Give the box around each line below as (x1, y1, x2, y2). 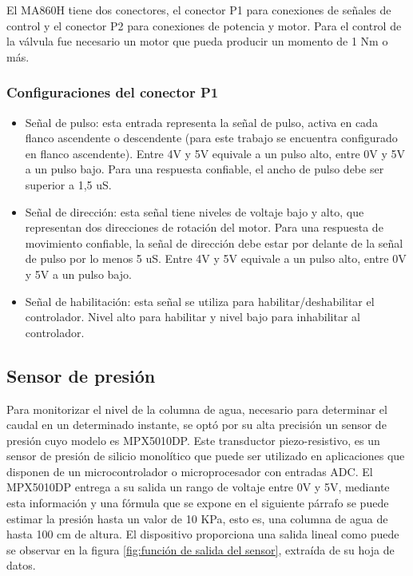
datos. (6, 557, 36, 574)
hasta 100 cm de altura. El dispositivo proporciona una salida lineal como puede (6, 526, 399, 542)
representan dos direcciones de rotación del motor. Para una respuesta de (25, 219, 383, 236)
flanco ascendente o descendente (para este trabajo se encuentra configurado (25, 129, 398, 146)
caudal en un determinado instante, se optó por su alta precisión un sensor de (6, 416, 387, 433)
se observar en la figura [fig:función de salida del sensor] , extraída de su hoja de (6, 541, 395, 558)
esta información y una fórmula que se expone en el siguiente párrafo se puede (6, 495, 389, 511)
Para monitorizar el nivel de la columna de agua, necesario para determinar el (6, 400, 387, 417)
